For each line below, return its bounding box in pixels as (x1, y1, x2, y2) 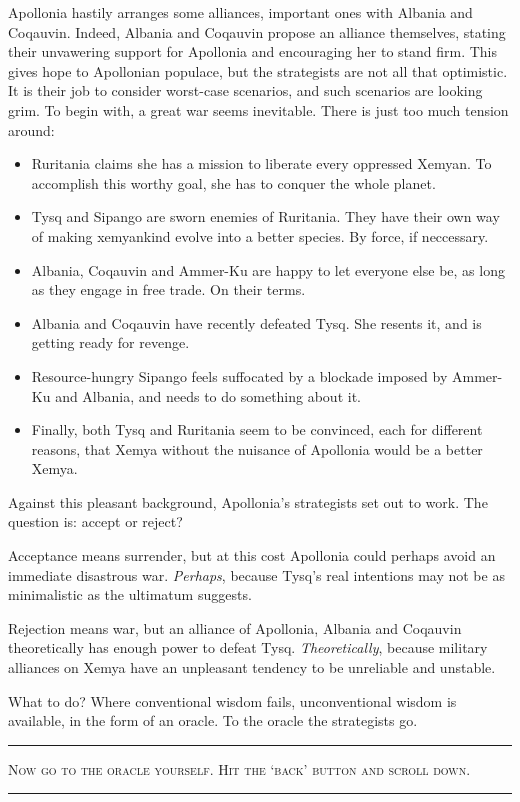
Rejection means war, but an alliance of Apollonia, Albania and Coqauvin (8, 617, 462, 638)
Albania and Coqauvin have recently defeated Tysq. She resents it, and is (31, 312, 482, 333)
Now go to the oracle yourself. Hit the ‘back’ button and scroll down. (8, 758, 471, 779)
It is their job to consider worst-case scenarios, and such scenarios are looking (8, 80, 483, 101)
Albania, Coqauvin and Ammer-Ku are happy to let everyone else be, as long (31, 259, 505, 280)
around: (8, 119, 55, 140)
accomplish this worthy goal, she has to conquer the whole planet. (31, 172, 436, 193)
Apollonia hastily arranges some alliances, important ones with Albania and (8, 2, 473, 22)
